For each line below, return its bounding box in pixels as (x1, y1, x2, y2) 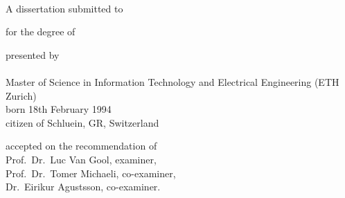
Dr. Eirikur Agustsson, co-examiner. (6, 179, 161, 194)
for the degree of (6, 24, 76, 39)
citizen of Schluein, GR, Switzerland (6, 115, 159, 129)
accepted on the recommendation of (6, 138, 157, 153)
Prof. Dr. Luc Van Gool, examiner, (6, 152, 157, 166)
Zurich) (6, 88, 37, 102)
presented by (6, 47, 60, 62)
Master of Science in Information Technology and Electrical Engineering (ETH (6, 74, 339, 89)
